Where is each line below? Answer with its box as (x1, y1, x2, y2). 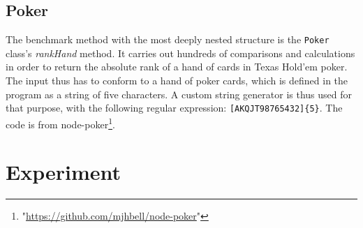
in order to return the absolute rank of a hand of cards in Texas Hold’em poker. (6, 59, 348, 74)
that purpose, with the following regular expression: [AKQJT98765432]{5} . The (6, 100, 343, 115)
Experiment (6, 158, 121, 186)
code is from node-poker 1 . (6, 114, 115, 131)
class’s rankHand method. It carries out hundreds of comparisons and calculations (6, 45, 355, 60)
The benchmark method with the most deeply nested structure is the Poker (6, 32, 329, 47)
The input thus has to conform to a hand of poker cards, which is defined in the (6, 73, 348, 88)
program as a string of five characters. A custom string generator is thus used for (6, 86, 352, 101)
